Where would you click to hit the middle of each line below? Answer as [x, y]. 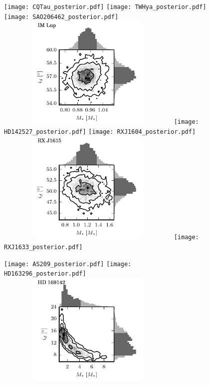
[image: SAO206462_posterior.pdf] [61, 17]
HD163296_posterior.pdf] [45, 274]
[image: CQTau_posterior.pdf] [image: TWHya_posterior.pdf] [105, 7]
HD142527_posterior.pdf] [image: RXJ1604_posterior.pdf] [100, 132]
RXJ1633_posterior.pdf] [43, 247]
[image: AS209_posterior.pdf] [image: [68, 264]
